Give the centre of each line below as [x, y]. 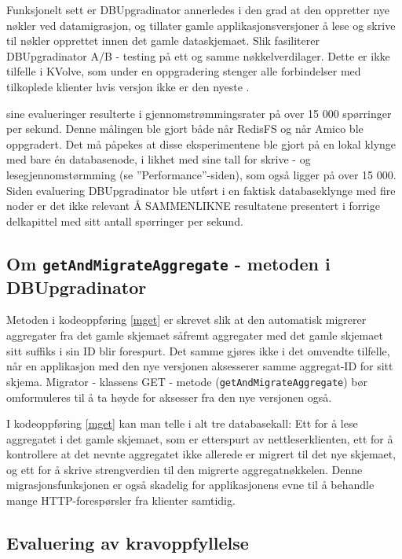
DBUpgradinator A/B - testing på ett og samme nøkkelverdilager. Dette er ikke [198, 55]
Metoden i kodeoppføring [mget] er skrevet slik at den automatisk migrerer [186, 320]
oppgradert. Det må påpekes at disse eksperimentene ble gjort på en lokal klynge [201, 143]
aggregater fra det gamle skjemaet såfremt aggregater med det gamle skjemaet [195, 335]
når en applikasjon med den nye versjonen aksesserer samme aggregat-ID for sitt [200, 366]
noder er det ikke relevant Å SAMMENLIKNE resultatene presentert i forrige [193, 206]
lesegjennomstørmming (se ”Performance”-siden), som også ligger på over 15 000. [201, 174]
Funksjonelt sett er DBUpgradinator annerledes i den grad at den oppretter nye [198, 9]
